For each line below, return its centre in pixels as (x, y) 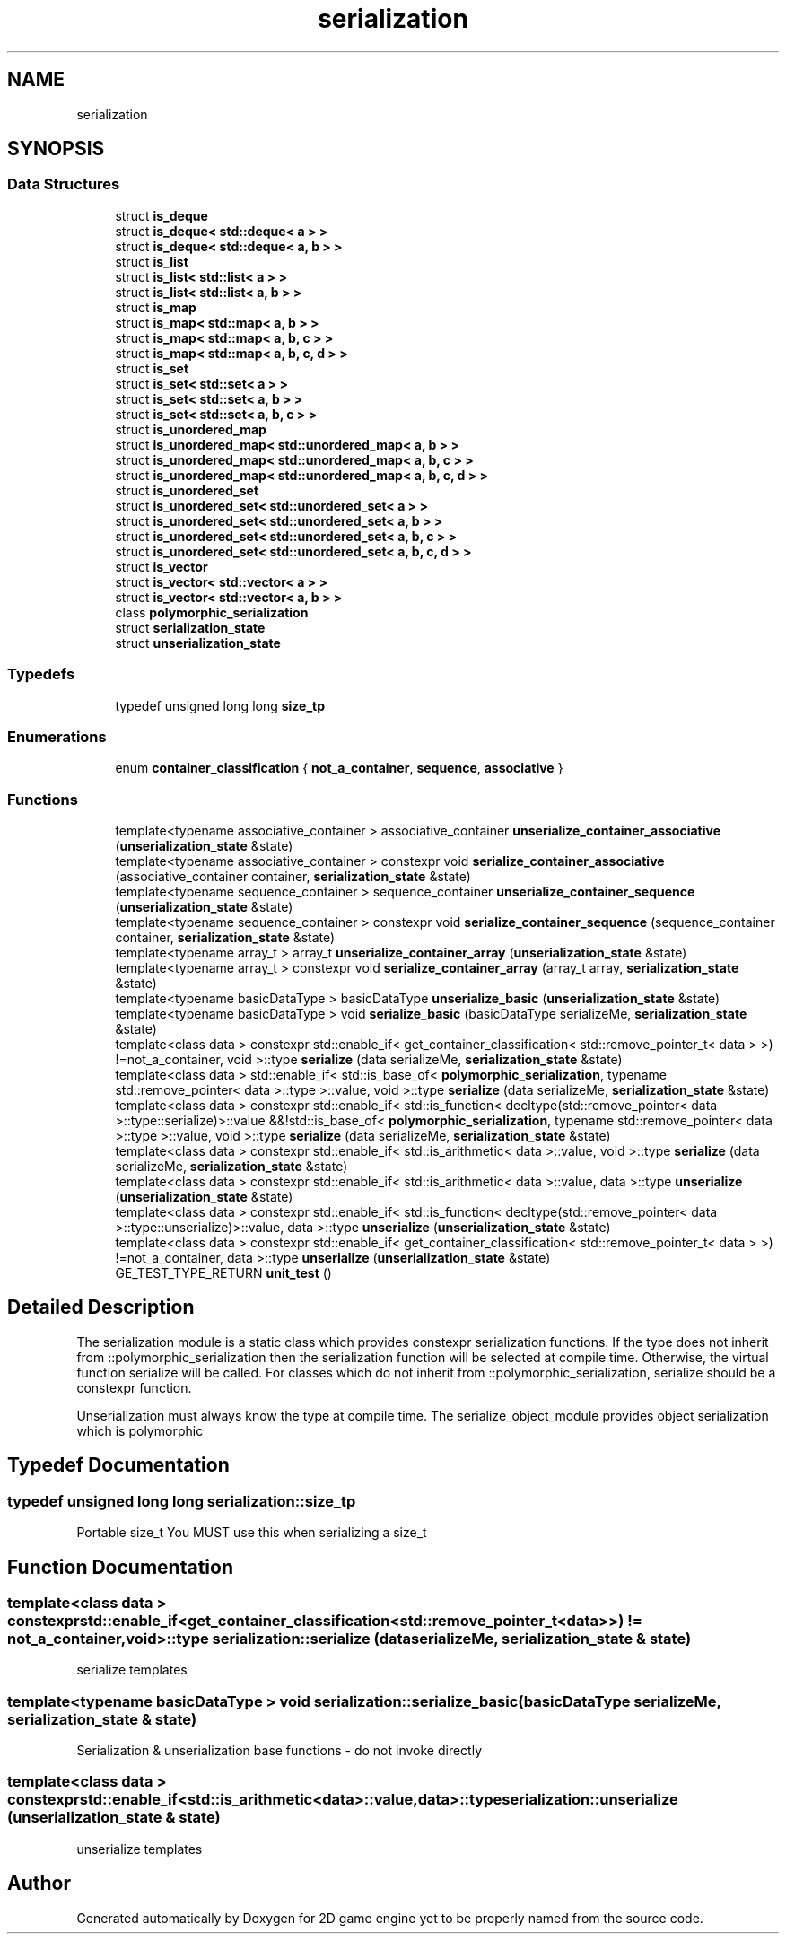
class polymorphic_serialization (212, 612)
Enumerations (57, 736)
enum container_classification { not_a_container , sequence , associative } (339, 768)
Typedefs (41, 674)
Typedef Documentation (118, 1465)
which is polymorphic (140, 1430)
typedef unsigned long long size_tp (220, 705)
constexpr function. (134, 1387)
